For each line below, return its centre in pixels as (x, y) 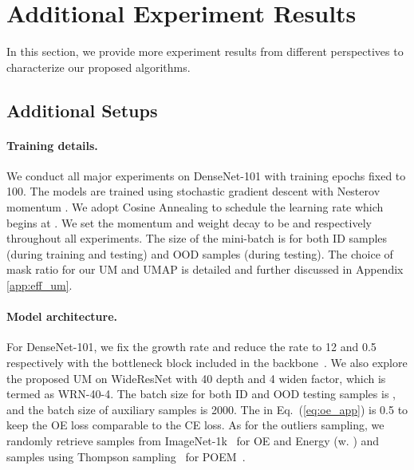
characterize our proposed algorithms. (99, 67)
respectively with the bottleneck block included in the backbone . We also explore (207, 363)
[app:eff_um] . (39, 285)
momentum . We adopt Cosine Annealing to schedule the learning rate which (195, 207)
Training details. (52, 145)
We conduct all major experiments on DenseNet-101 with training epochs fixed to (206, 175)
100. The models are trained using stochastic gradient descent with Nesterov (193, 191)
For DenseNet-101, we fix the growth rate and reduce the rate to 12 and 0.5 (191, 347)
